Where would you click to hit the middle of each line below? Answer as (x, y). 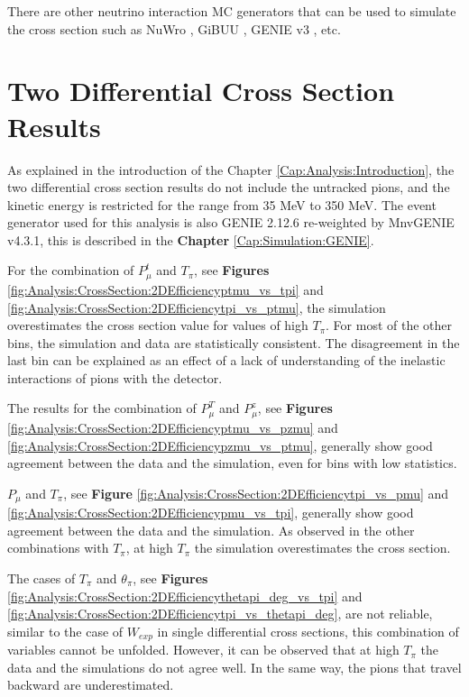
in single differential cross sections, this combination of (308, 631)
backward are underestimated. (91, 685)
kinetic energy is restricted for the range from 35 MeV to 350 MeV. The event (222, 204)
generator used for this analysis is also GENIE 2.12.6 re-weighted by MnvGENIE (231, 222)
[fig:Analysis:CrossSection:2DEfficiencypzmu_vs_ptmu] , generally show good (220, 445)
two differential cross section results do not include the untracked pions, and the (229, 187)
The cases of (41, 578)
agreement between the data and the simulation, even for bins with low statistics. (232, 463)
